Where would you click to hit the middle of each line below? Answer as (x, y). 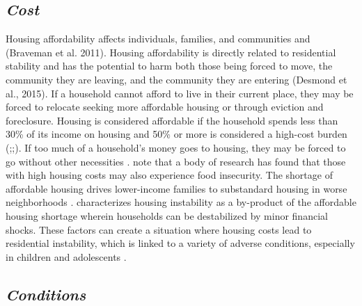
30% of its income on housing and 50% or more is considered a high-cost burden (176, 134)
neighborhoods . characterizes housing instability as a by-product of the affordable (181, 202)
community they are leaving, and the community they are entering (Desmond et (176, 79)
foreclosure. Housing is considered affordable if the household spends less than (172, 120)
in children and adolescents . (66, 256)
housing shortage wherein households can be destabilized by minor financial (167, 215)
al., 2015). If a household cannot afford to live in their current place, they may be (180, 93)
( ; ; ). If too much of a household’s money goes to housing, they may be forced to (176, 147)
